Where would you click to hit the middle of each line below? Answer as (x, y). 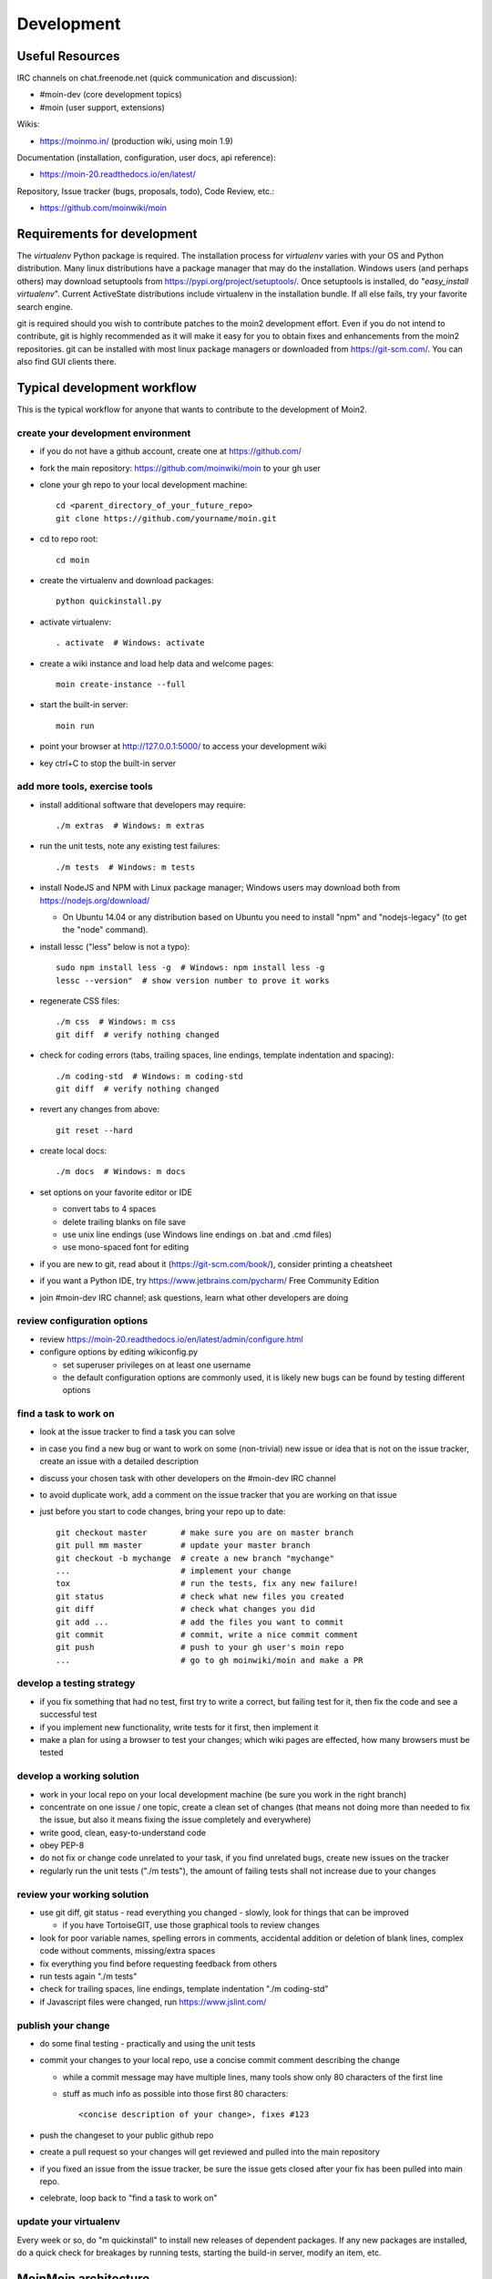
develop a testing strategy (76, 1684)
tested (51, 1753)
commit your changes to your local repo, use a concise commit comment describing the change (220, 2060)
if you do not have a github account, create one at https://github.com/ (171, 451)
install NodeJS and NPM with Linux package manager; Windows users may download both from (220, 888)
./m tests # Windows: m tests (126, 867)
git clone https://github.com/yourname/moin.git (166, 518)
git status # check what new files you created (200, 1596)
